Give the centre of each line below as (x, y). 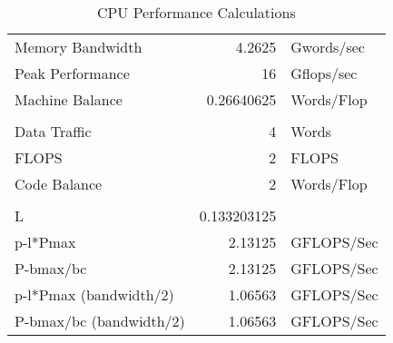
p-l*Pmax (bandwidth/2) (94, 294)
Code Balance (59, 184)
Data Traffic (53, 131)
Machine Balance (69, 99)
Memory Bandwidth (79, 47)
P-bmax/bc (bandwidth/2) (100, 321)
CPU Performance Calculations (196, 12)
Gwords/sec (328, 47)
